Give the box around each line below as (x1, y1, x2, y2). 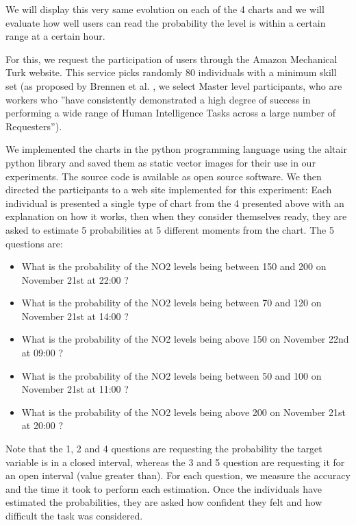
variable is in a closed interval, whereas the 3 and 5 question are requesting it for (5, 454, 345, 469)
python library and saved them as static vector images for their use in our (5, 155, 316, 169)
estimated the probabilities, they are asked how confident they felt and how (5, 495, 322, 509)
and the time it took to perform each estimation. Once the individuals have (5, 481, 322, 496)
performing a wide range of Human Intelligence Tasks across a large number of (5, 106, 335, 120)
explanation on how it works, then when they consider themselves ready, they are (5, 209, 347, 223)
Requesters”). (5, 119, 62, 133)
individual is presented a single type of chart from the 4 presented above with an (5, 195, 344, 210)
